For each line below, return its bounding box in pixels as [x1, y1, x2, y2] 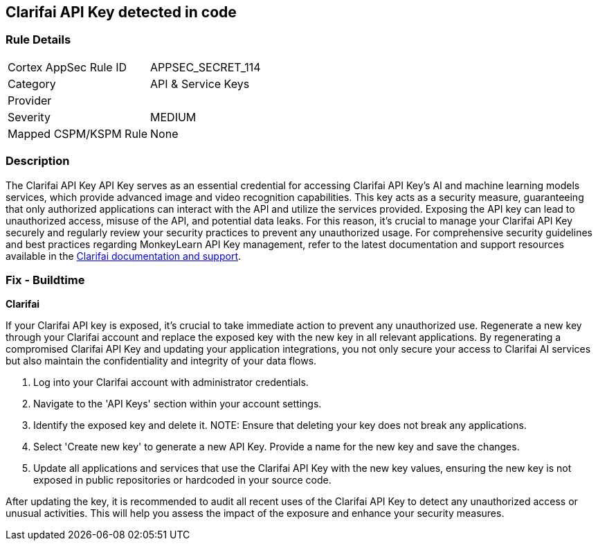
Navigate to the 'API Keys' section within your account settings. [33, 398, 322, 410]
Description [6, 154, 70, 168]
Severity [8, 109, 51, 124]
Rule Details [6, 33, 71, 47]
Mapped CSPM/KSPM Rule [8, 126, 148, 141]
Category [8, 76, 56, 91]
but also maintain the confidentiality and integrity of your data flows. [6, 355, 317, 367]
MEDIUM [150, 109, 197, 124]
